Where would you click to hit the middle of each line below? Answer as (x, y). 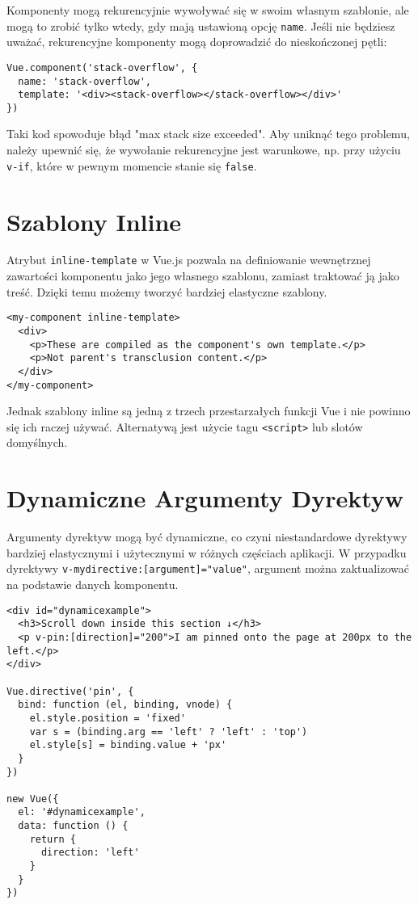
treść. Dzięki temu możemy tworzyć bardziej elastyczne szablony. (167, 291)
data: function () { (73, 826)
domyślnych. (37, 442)
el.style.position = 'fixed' (108, 718)
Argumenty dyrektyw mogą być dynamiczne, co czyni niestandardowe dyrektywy (207, 537)
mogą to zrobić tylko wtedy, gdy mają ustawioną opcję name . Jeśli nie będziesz (201, 25)
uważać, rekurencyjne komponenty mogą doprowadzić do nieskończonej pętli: (197, 42)
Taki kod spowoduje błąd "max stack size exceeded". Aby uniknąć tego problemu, (208, 134)
